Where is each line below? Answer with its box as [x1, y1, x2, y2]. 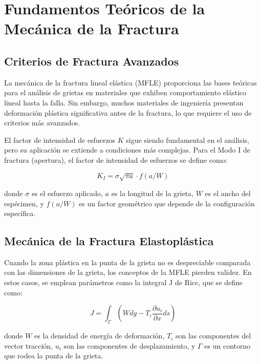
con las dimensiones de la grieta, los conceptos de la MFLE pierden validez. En [4, 267, 252, 277]
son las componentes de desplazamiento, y [63, 340, 195, 351]
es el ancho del [205, 187, 251, 198]
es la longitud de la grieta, [111, 187, 193, 198]
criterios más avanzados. [4, 117, 80, 128]
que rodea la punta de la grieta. [4, 350, 103, 361]
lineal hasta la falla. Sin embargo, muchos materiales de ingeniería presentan [4, 97, 244, 108]
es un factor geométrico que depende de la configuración [79, 198, 255, 208]
